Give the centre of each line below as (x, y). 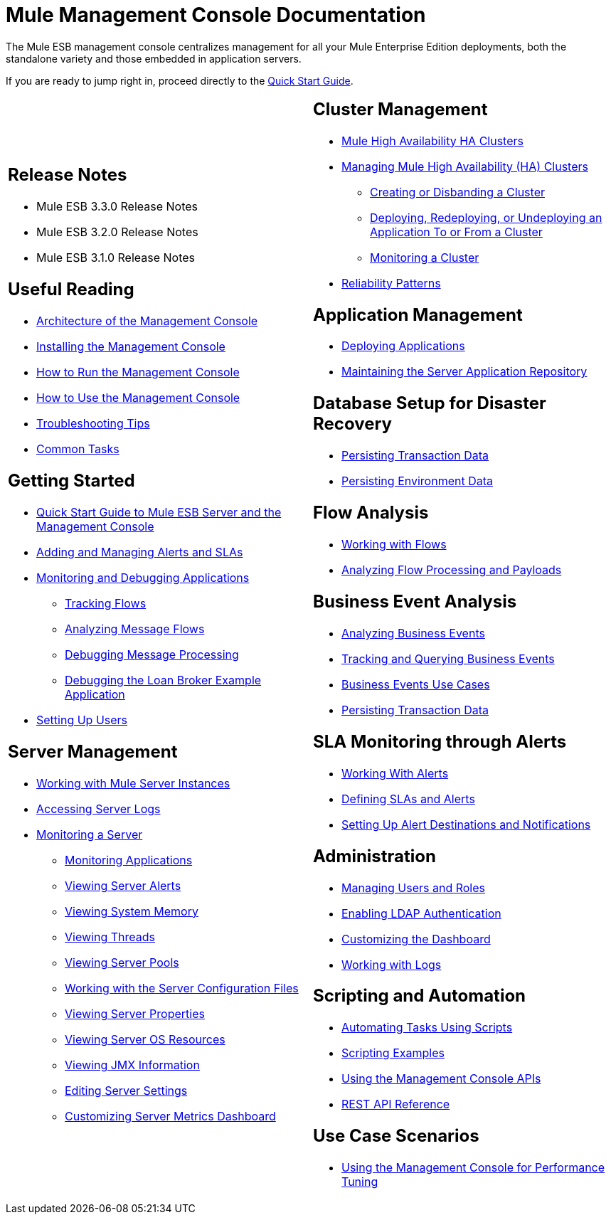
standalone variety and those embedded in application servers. (154, 58)
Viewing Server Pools (122, 962)
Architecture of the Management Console (147, 321)
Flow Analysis (371, 513)
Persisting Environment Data (417, 481)
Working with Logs (392, 964)
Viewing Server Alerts (123, 885)
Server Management (93, 751)
